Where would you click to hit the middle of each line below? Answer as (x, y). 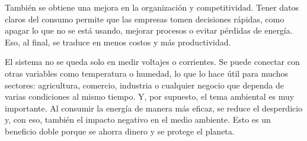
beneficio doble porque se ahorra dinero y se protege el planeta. (120, 131)
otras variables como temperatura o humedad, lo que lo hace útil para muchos (146, 73)
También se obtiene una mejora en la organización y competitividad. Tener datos (152, 7)
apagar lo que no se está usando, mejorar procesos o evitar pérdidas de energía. (149, 30)
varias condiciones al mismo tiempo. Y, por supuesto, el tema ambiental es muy (150, 96)
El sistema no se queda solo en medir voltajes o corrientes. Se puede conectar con (152, 62)
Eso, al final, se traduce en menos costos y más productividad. (118, 42)
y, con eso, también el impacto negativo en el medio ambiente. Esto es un (138, 119)
